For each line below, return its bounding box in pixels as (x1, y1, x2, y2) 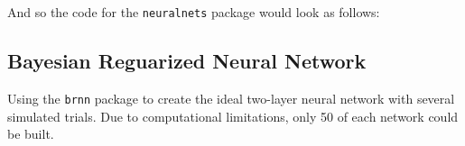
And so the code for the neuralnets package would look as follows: (7, 3, 380, 21)
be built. (7, 124, 54, 143)
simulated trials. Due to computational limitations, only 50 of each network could (7, 106, 459, 125)
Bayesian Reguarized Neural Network (7, 47, 367, 75)
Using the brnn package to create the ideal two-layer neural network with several (7, 88, 455, 107)
